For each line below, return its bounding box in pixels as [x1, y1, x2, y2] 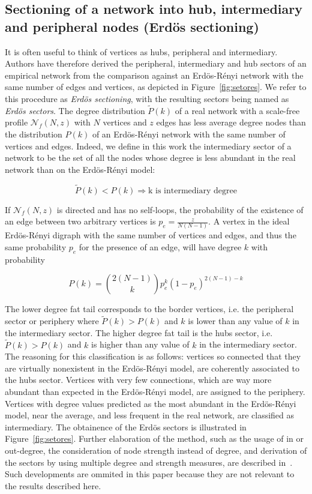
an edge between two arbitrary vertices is [5, 215, 156, 227]
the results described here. [5, 479, 101, 492]
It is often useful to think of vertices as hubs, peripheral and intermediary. [5, 45, 278, 58]
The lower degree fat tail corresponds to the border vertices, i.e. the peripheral [5, 303, 294, 315]
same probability [5, 241, 67, 253]
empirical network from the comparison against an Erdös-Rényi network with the [5, 68, 304, 81]
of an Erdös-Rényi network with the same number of [92, 127, 286, 140]
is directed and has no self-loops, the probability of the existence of [56, 203, 304, 215]
